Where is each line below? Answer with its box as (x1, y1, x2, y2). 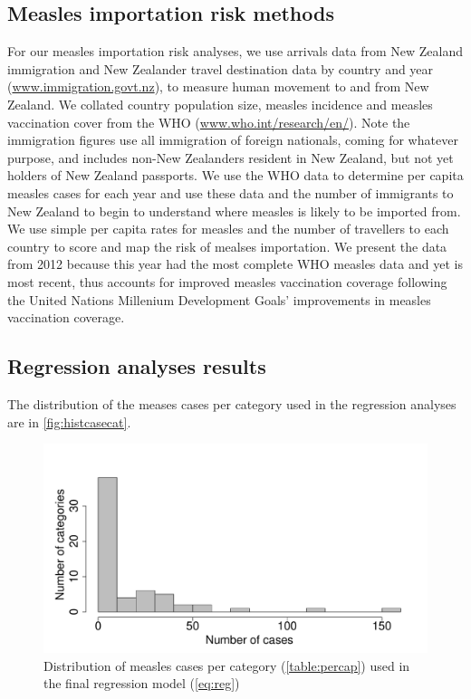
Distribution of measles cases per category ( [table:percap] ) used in (43, 656, 410, 675)
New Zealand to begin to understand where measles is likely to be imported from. (7, 201, 461, 220)
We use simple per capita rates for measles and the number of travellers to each (7, 219, 449, 238)
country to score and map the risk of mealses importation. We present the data (7, 236, 447, 255)
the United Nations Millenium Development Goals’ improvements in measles (7, 290, 431, 309)
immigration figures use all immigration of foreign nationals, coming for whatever (7, 130, 458, 149)
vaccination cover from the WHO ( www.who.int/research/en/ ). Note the (7, 112, 410, 131)
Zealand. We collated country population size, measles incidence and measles (7, 94, 433, 113)
